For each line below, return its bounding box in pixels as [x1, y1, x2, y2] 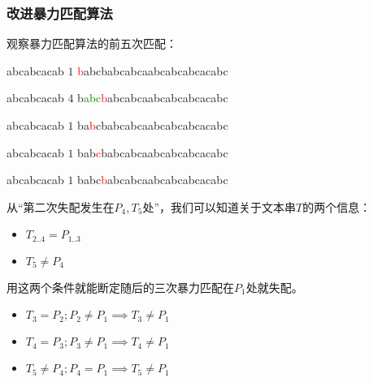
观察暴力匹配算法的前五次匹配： [7, 35, 177, 52]
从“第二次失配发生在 [7, 198, 115, 215]
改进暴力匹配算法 [7, 2, 113, 23]
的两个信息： [302, 198, 371, 215]
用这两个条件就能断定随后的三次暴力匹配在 [7, 278, 234, 295]
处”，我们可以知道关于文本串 [142, 198, 297, 215]
